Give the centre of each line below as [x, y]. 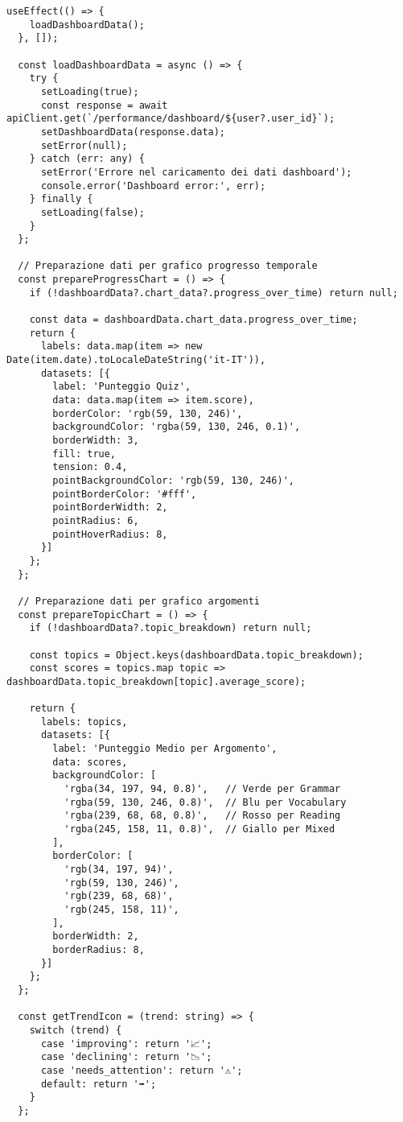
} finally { [61, 199]
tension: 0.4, [90, 467]
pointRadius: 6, [96, 520]
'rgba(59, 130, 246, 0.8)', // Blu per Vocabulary [205, 802]
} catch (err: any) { [87, 159]
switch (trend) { [76, 1030]
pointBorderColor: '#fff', [125, 494]
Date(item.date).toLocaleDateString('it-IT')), [136, 360]
